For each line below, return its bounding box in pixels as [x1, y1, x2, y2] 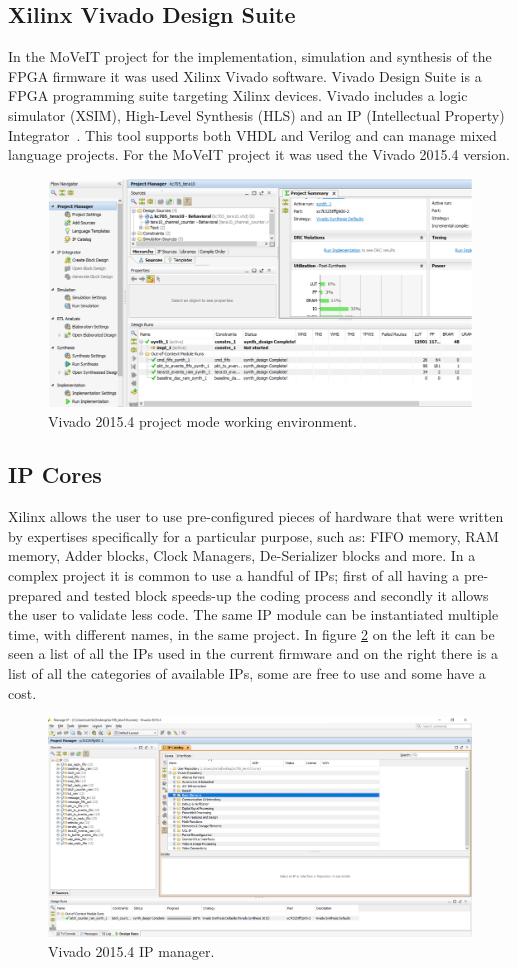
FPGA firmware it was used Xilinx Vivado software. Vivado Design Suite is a [8, 65, 482, 86]
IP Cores [8, 459, 102, 490]
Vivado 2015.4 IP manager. [48, 940, 215, 961]
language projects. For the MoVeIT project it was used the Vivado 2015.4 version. [8, 144, 510, 165]
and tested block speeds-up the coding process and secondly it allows [66, 584, 489, 605]
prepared [8, 584, 62, 605]
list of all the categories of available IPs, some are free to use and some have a [8, 663, 486, 684]
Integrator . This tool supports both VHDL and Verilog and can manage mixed [8, 124, 497, 145]
